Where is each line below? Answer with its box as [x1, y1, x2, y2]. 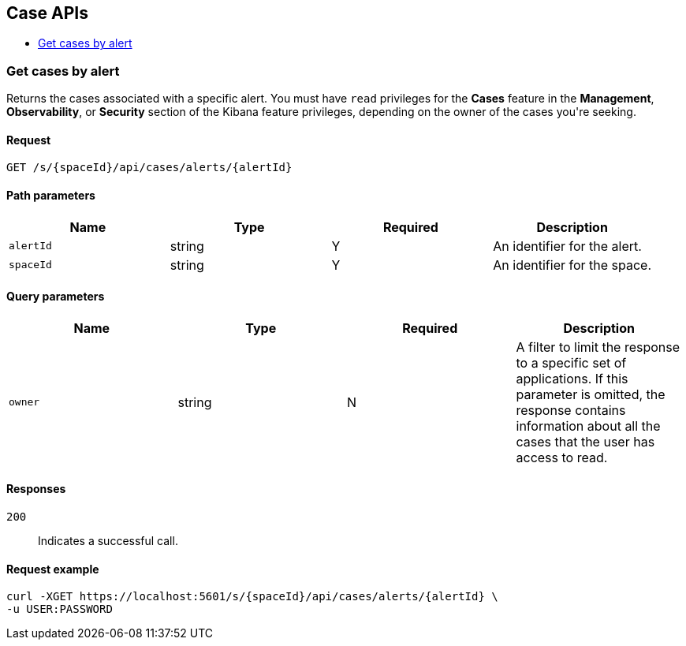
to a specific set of [516, 354, 627, 371]
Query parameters [6, 289, 105, 304]
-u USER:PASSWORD [6, 603, 113, 616]
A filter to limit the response [516, 338, 680, 355]
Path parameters [6, 189, 95, 202]
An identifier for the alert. [493, 237, 642, 254]
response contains [516, 401, 626, 418]
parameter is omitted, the [516, 386, 665, 402]
